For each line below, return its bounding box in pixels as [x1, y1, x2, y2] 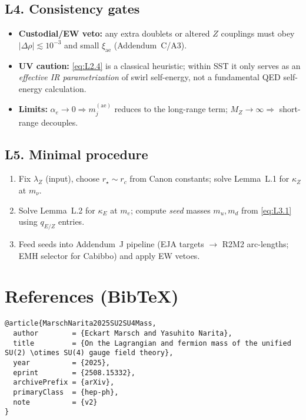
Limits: [18, 103, 48, 115]
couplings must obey [221, 27, 295, 40]
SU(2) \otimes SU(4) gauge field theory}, [5, 349, 174, 357]
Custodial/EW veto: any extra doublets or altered [18, 27, 210, 40]
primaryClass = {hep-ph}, [13, 388, 119, 396]
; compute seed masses [130, 204, 211, 216]
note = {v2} [13, 398, 98, 406]
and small [64, 38, 99, 51]
